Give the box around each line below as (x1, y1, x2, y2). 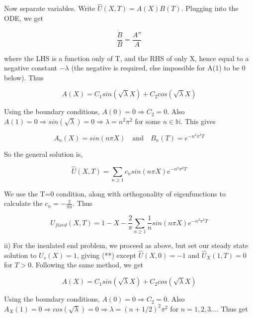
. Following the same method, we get (31, 259, 143, 270)
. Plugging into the (181, 3, 239, 13)
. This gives (180, 116, 216, 127)
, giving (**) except (77, 250, 136, 260)
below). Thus (4, 72, 44, 82)
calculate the (4, 198, 43, 208)
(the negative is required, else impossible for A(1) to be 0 (71, 63, 246, 73)
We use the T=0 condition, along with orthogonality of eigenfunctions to (4, 188, 226, 198)
